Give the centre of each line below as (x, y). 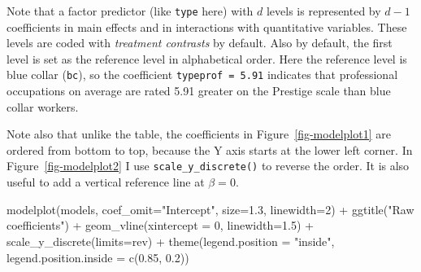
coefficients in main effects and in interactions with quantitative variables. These (207, 26)
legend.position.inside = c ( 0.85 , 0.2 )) (98, 257)
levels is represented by (323, 11)
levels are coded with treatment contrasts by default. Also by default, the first (200, 43)
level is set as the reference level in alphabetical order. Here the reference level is (207, 58)
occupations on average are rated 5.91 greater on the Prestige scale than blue (199, 91)
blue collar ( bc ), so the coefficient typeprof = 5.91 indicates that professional (202, 75)
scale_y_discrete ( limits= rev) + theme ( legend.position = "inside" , (171, 241)
